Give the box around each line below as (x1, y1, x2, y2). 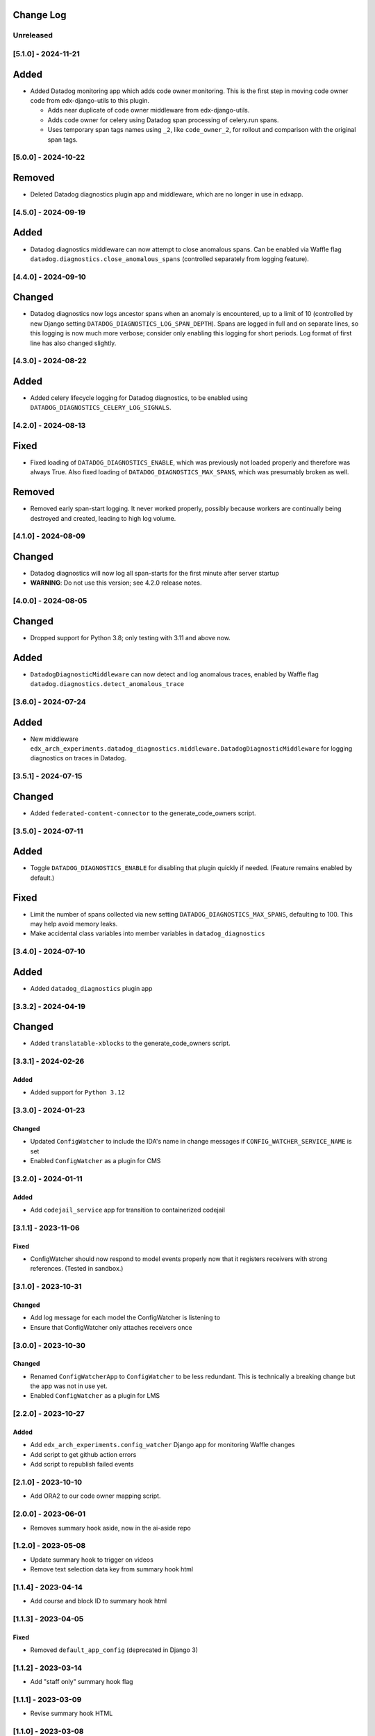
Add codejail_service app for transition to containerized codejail (30, 1205, 226, 1215)
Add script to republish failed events (30, 1460, 134, 1469)
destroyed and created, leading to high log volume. (30, 514, 176, 522)
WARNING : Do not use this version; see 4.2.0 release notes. (30, 578, 202, 587)
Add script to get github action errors (30, 1450, 137, 1458)
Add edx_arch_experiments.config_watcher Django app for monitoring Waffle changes (30, 1441, 295, 1449)
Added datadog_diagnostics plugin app (30, 984, 153, 992)
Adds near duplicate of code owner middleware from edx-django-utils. (47, 106, 250, 115)
